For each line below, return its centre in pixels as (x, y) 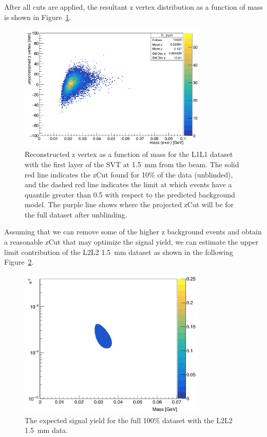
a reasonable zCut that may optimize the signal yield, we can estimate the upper (131, 242)
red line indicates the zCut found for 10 (87, 174)
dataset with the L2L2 (197, 420)
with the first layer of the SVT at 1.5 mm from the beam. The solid (132, 164)
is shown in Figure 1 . (38, 17)
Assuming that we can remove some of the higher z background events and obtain (133, 232)
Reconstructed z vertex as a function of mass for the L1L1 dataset (129, 154)
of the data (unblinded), (195, 174)
